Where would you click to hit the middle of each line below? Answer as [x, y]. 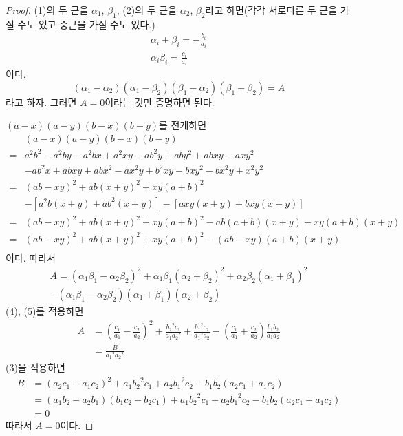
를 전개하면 [183, 125]
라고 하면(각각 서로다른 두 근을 [271, 10]
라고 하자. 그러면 [41, 102]
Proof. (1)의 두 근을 [47, 10]
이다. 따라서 [31, 257]
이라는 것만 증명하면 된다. [160, 102]
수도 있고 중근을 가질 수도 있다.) [86, 24]
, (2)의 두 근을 [147, 10]
